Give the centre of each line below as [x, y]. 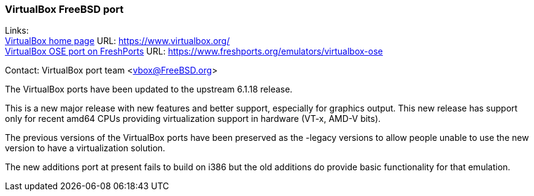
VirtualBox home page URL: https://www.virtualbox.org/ [118, 41]
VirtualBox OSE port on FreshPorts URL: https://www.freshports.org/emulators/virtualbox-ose [194, 51]
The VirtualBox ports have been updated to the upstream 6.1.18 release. [149, 89]
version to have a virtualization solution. [85, 148]
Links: [17, 31]
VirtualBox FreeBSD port [64, 9]
